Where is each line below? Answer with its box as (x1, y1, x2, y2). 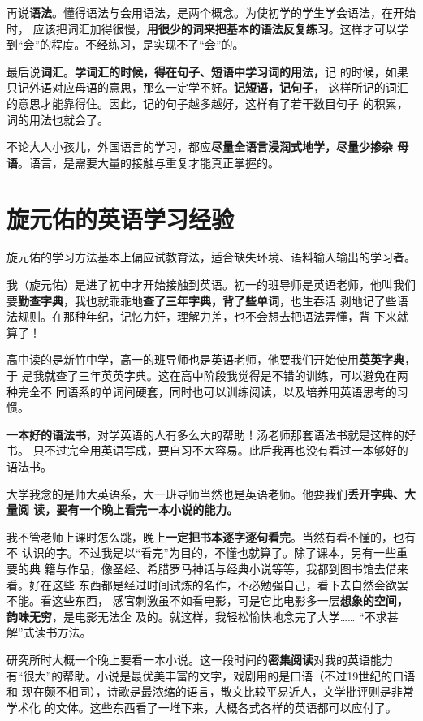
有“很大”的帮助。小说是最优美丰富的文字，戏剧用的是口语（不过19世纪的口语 (6, 667, 416, 684)
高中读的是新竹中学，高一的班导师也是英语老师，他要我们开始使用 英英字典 (6, 351, 404, 368)
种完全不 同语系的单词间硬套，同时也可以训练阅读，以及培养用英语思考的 (6, 382, 397, 399)
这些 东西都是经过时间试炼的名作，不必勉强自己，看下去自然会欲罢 (51, 576, 408, 593)
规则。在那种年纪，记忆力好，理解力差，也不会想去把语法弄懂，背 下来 (17, 308, 397, 325)
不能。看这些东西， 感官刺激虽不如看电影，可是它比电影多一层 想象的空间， (6, 592, 408, 609)
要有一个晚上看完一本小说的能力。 (56, 501, 239, 518)
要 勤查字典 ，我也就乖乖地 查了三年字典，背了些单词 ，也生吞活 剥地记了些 (6, 291, 397, 309)
